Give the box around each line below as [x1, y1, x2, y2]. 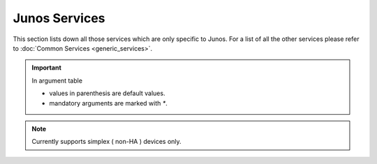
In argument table [31, 76, 83, 85]
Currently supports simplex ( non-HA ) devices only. [31, 138, 182, 146]
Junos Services [13, 10, 105, 26]
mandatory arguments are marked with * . [49, 99, 168, 107]
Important [31, 63, 62, 72]
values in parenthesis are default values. [49, 89, 165, 97]
